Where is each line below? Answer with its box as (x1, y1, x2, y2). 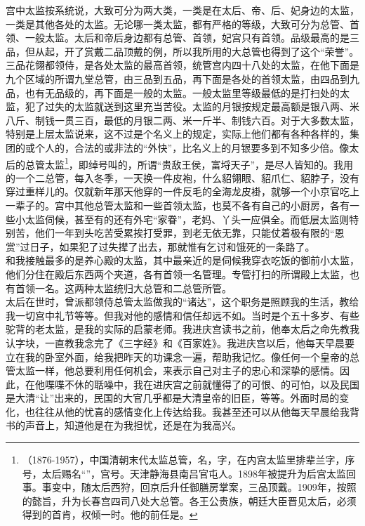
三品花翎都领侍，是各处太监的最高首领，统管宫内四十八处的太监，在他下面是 (6, 58, 359, 72)
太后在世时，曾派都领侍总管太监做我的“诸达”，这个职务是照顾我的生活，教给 (6, 294, 359, 309)
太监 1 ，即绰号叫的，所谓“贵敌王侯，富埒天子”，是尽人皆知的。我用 (44, 154, 354, 171)
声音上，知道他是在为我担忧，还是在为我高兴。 (25, 418, 241, 433)
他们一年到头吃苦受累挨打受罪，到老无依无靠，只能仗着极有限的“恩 (34, 225, 345, 240)
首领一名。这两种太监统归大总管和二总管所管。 (15, 280, 232, 295)
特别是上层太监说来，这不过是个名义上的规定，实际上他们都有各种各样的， (6, 126, 350, 141)
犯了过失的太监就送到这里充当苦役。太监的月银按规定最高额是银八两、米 (25, 99, 359, 114)
